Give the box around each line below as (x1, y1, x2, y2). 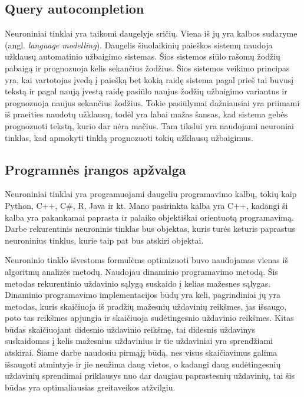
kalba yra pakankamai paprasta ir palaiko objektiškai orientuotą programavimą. (5, 211, 294, 223)
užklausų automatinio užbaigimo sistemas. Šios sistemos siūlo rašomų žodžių (5, 50, 280, 63)
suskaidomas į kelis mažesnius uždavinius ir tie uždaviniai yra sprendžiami (5, 334, 273, 347)
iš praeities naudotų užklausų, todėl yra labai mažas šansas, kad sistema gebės (5, 108, 288, 120)
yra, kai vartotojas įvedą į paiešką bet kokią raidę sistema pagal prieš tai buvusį (5, 73, 294, 86)
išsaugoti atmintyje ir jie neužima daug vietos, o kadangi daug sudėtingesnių (5, 357, 281, 370)
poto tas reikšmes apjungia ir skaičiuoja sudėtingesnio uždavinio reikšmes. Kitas (5, 311, 294, 324)
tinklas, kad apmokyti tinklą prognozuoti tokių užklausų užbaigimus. (5, 131, 253, 143)
